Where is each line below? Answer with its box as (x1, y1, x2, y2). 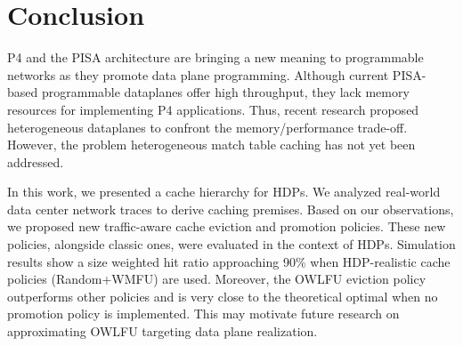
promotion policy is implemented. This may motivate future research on (7, 304, 400, 323)
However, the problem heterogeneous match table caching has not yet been (7, 135, 416, 154)
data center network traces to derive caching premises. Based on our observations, (7, 199, 454, 218)
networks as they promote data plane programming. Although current (7, 65, 389, 84)
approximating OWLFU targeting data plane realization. (7, 322, 318, 341)
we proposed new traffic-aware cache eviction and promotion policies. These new (7, 217, 446, 236)
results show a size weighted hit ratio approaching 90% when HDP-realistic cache (7, 252, 451, 270)
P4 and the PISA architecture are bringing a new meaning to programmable (7, 48, 424, 67)
